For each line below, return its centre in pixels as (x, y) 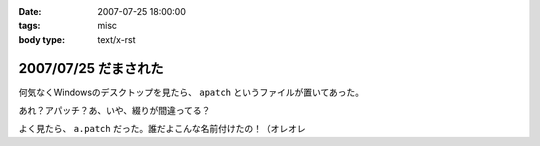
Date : (30, 11)
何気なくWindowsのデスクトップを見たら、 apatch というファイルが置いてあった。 (191, 92)
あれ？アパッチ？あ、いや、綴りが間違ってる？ (114, 111)
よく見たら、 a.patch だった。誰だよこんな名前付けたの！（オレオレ (162, 129)
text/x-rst (116, 39)
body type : (41, 39)
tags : (29, 26)
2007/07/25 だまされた (91, 68)
